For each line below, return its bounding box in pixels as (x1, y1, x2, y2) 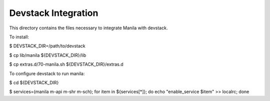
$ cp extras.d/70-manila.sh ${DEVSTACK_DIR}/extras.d (9, 61, 123, 67)
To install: (9, 34, 29, 40)
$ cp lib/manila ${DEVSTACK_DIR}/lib (9, 52, 86, 58)
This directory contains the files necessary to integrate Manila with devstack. (9, 25, 168, 31)
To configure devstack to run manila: (9, 70, 85, 77)
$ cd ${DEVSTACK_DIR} (9, 80, 59, 86)
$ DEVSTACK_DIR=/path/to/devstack (9, 43, 85, 49)
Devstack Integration (9, 7, 98, 18)
